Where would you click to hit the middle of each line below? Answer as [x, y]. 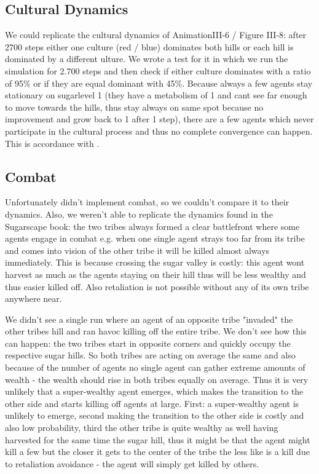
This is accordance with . [52, 143]
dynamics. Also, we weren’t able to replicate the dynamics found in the [139, 214]
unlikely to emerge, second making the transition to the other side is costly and [155, 415]
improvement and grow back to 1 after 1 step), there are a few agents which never [159, 119]
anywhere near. [33, 298]
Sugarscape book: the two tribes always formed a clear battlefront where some [152, 226]
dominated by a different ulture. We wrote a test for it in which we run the [147, 59]
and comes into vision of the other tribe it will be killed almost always [137, 250]
